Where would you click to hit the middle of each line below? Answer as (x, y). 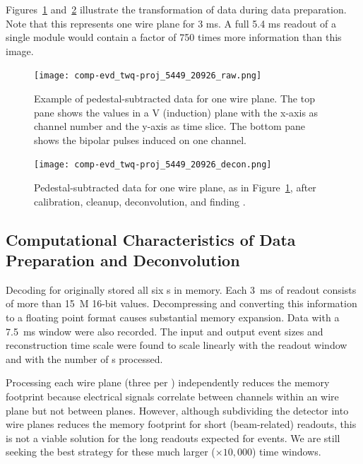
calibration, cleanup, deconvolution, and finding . (140, 201)
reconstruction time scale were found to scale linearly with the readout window (177, 345)
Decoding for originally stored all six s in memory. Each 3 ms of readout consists (181, 289)
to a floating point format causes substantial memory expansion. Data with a (173, 317)
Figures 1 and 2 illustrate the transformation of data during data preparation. (176, 9)
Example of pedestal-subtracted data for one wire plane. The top (174, 99)
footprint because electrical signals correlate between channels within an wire (172, 396)
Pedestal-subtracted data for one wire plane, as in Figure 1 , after (175, 188)
